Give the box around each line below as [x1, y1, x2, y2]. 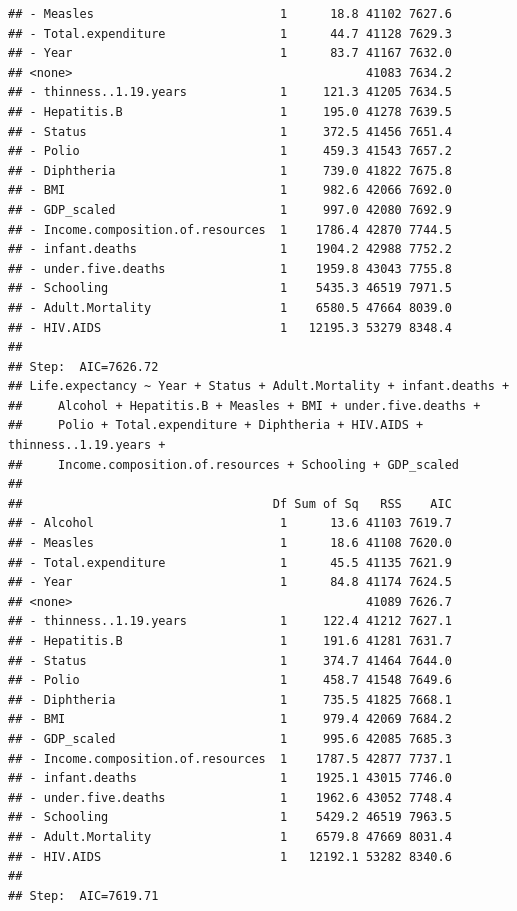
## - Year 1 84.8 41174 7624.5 [8, 575, 452, 590]
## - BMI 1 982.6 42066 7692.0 [8, 183, 452, 198]
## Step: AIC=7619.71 [8, 888, 159, 903]
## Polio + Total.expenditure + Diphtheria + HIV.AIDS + [8, 418, 424, 433]
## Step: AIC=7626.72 [8, 359, 159, 374]
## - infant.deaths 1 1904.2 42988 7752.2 [8, 242, 452, 257]
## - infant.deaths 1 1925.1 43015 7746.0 [8, 771, 452, 786]
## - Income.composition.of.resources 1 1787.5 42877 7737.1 [8, 751, 452, 766]
